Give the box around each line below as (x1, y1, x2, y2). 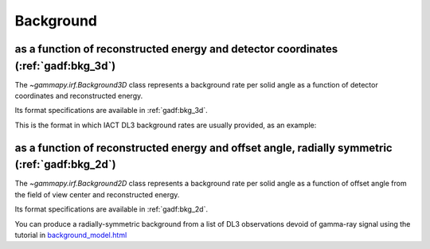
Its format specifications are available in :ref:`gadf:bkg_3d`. (14, 106, 208, 115)
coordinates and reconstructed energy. (14, 91, 143, 101)
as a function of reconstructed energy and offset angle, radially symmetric (14, 141, 393, 154)
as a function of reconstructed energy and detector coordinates (14, 42, 338, 56)
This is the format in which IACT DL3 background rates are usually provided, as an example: (14, 120, 317, 130)
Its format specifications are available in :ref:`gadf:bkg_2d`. (14, 204, 209, 214)
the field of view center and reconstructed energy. (14, 189, 180, 199)
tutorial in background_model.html (14, 230, 127, 239)
